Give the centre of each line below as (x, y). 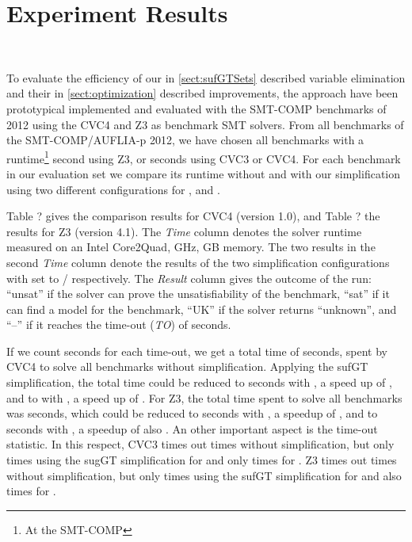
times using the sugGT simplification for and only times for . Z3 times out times (202, 460)
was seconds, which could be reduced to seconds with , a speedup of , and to (192, 413)
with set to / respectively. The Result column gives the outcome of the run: (189, 278)
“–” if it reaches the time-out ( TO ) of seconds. (119, 324)
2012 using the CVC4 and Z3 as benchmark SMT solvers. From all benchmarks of (205, 124)
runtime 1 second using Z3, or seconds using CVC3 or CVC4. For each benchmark (204, 157)
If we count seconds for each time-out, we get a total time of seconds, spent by (197, 351)
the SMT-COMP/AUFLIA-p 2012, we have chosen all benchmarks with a (185, 140)
